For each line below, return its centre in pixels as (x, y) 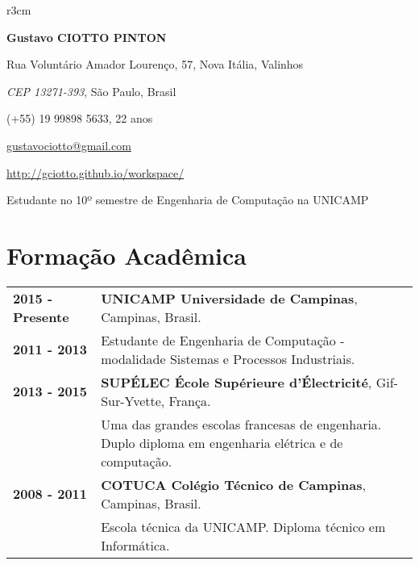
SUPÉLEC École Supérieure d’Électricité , (236, 382)
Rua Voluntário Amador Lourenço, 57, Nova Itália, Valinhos (155, 64)
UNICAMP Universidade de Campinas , (229, 298)
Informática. (135, 545)
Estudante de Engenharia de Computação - (223, 340)
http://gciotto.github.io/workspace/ (95, 172)
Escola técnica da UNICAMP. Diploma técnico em (243, 526)
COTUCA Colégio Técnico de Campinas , (233, 484)
